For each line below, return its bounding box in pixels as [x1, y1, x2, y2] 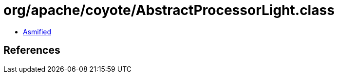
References [3, 44, 60, 57]
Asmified [23, 27, 52, 36]
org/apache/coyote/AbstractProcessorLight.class [3, 2, 335, 18]
